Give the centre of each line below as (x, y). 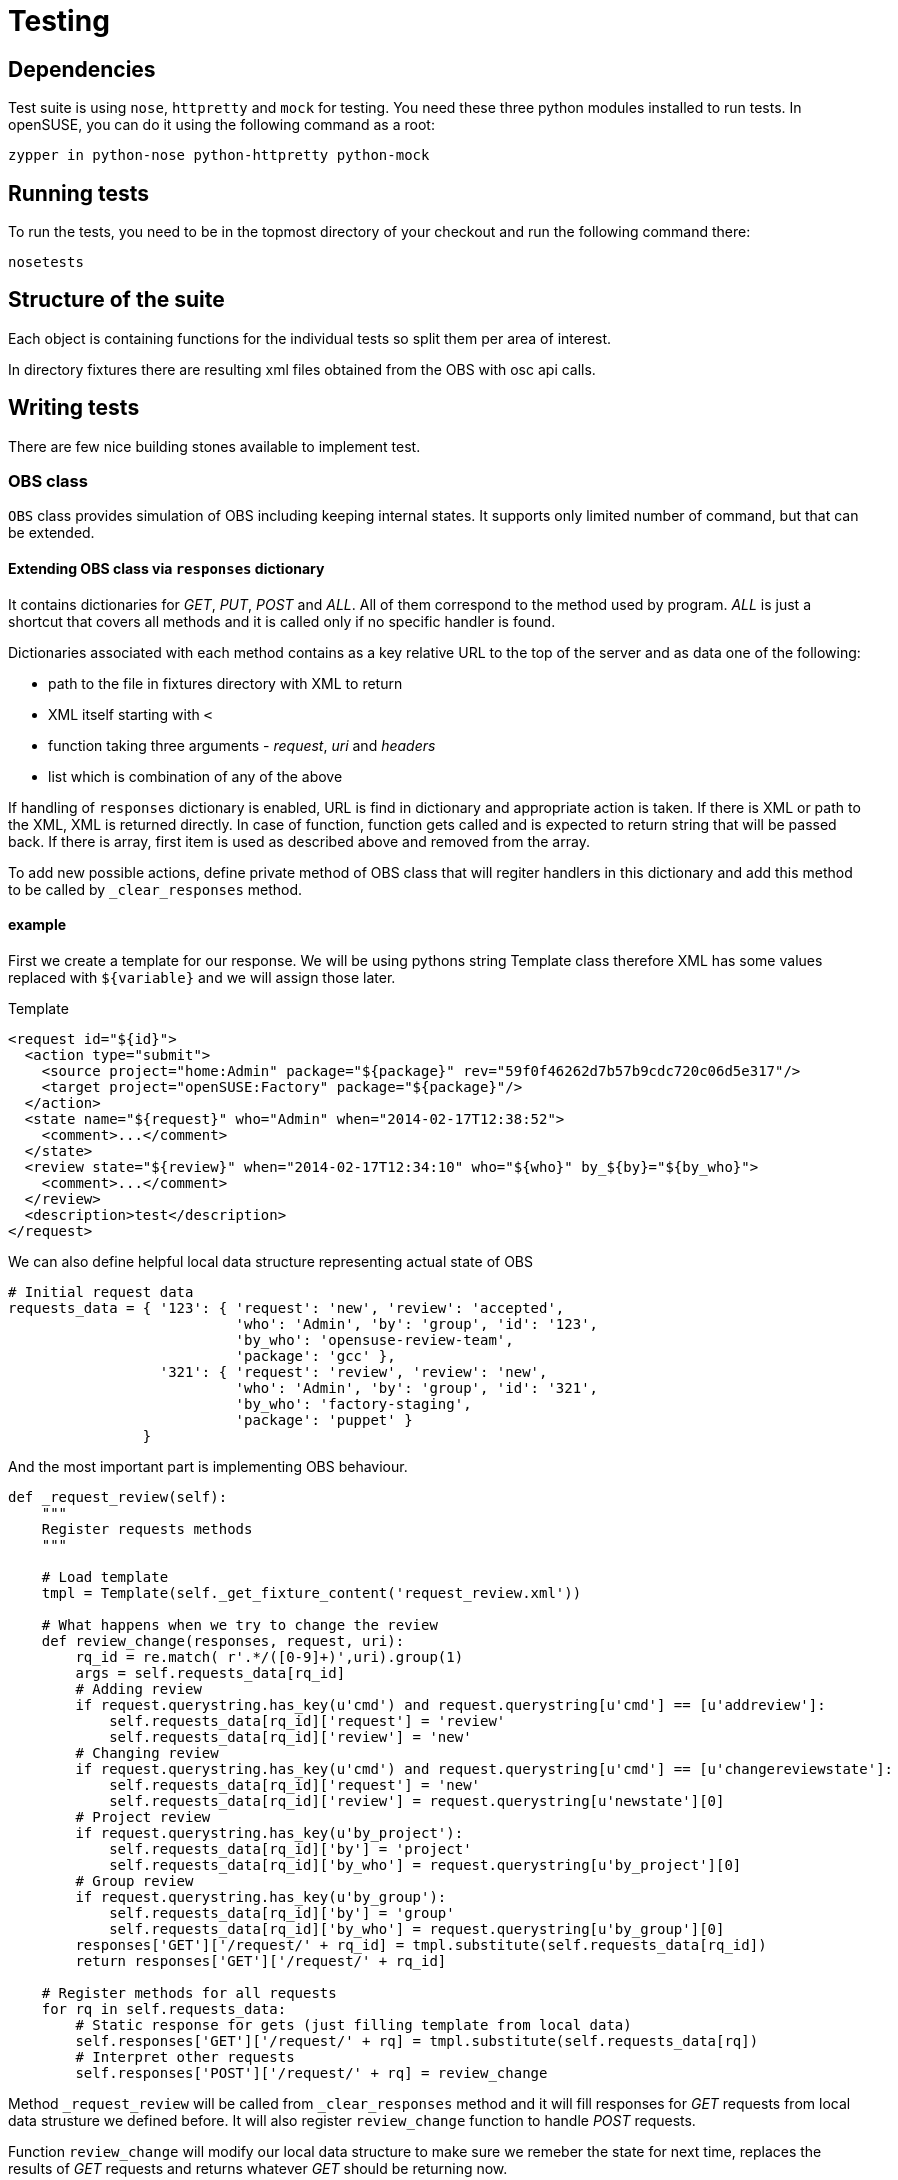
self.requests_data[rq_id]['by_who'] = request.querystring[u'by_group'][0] (417, 1928)
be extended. (51, 533)
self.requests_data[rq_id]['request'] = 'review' (307, 1720)
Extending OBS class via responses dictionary (166, 569)
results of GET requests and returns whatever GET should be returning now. (258, 2168)
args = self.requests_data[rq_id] (210, 1672)
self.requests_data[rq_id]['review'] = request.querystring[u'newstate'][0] (417, 1800)
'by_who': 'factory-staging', (353, 1403)
